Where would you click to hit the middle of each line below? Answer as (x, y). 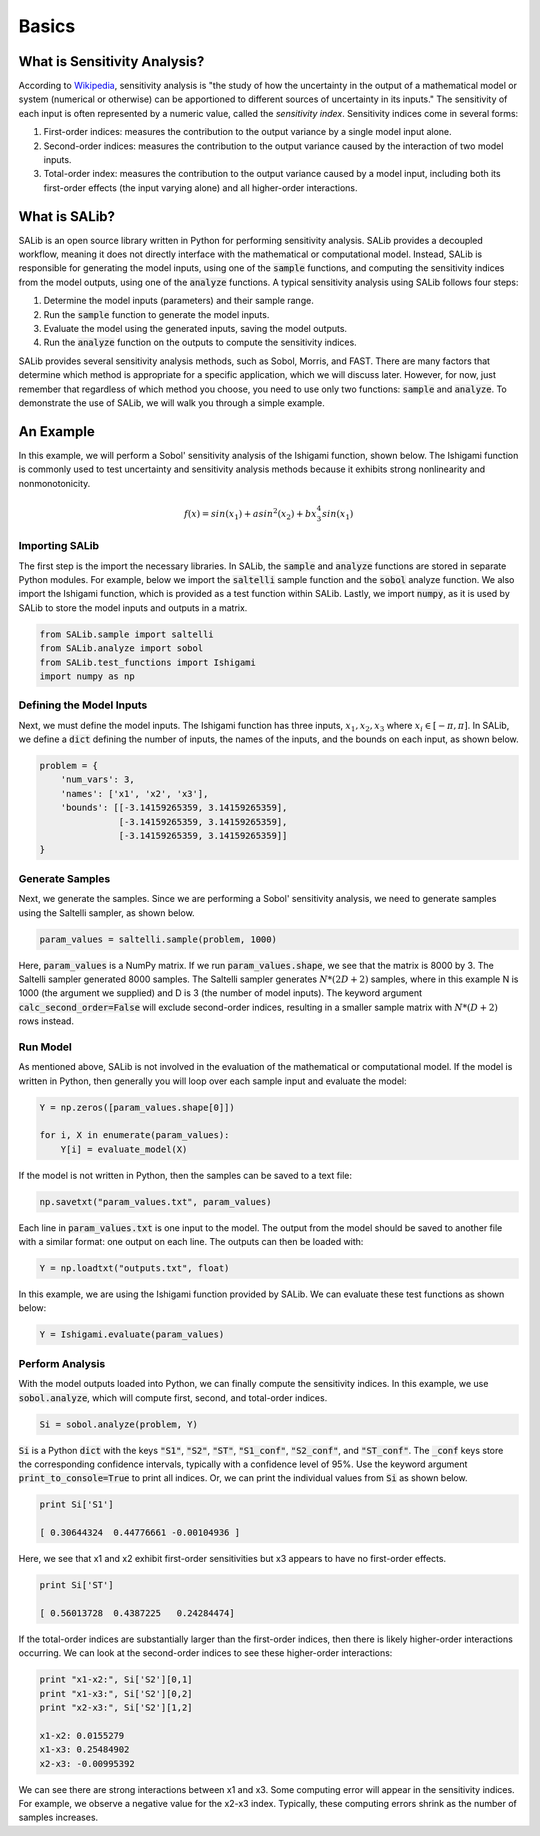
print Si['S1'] (76, 1504)
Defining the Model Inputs (83, 705)
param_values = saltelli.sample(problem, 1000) (158, 939)
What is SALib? (66, 216)
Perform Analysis (62, 1363)
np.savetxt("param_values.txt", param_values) (155, 1201)
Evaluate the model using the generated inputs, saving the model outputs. (195, 329)
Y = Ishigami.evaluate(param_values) (132, 1334)
